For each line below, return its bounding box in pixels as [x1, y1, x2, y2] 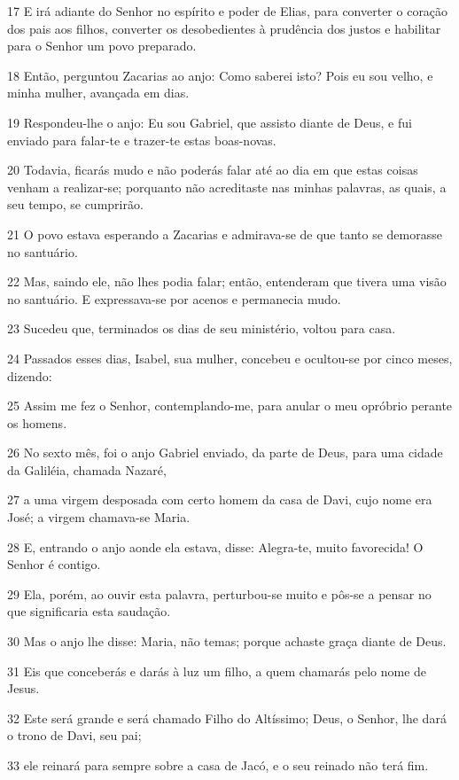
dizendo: [7, 366, 52, 385]
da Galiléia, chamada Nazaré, [7, 460, 167, 479]
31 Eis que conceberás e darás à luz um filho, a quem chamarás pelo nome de [7, 661, 427, 680]
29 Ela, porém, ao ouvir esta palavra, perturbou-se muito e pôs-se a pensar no [7, 584, 432, 603]
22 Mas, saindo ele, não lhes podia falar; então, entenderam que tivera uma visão [7, 272, 447, 291]
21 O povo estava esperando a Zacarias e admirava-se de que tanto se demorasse [7, 224, 442, 243]
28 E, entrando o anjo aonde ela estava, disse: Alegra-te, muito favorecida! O [7, 537, 424, 556]
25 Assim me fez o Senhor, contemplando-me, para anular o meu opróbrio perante [7, 396, 453, 415]
